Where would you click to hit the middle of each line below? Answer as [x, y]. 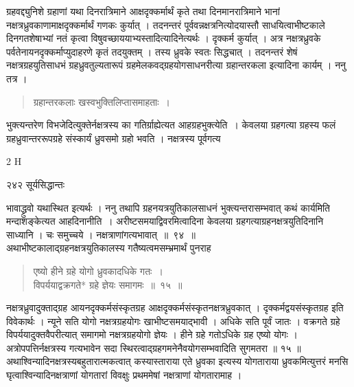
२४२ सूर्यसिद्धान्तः [36, 184]
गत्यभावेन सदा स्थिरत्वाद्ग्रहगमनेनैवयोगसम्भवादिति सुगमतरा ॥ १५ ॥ [185, 347]
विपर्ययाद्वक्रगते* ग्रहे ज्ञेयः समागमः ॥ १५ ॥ [108, 284]
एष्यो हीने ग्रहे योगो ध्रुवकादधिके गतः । [98, 270]
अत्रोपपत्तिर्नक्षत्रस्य [36, 347]
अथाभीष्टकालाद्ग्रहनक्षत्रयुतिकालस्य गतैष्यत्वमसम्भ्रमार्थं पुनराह [109, 248]
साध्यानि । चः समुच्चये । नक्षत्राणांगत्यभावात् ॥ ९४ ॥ [101, 234]
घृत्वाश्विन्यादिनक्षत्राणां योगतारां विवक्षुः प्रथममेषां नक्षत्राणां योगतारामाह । [124, 375]
